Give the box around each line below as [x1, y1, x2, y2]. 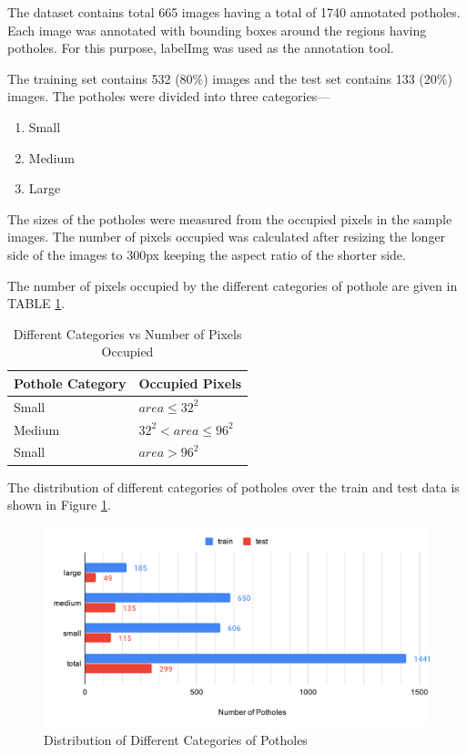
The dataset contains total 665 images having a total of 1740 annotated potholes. [7, 3, 461, 21]
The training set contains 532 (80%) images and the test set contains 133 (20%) [7, 68, 452, 88]
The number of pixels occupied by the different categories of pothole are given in [7, 275, 458, 295]
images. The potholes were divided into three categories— [7, 87, 330, 106]
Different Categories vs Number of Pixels [13, 324, 242, 343]
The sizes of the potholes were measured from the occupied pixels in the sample [7, 209, 452, 228]
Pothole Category [14, 373, 127, 392]
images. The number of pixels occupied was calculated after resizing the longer [7, 227, 446, 246]
